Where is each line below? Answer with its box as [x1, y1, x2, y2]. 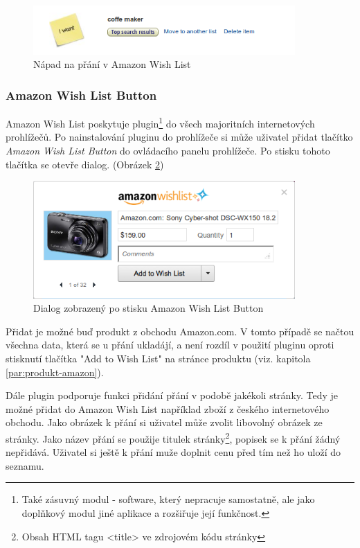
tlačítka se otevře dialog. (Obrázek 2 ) [6, 157, 164, 171]
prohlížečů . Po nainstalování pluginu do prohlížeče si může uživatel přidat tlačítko [6, 130, 353, 144]
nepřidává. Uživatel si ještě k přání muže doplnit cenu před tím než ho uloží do [6, 445, 341, 459]
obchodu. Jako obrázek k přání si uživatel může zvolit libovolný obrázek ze [6, 415, 323, 430]
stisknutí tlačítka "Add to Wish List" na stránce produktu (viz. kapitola [6, 351, 311, 366]
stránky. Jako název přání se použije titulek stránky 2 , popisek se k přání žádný [6, 430, 341, 445]
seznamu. [6, 458, 44, 472]
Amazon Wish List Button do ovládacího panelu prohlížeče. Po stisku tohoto [6, 143, 330, 157]
